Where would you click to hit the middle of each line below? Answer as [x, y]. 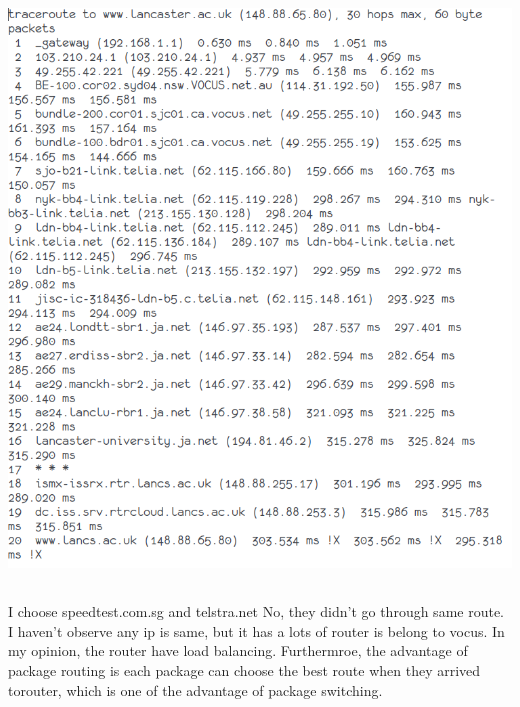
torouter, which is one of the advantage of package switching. [195, 689]
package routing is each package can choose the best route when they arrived [244, 669]
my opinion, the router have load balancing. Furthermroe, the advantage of [238, 650]
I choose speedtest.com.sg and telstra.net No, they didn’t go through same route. [256, 611]
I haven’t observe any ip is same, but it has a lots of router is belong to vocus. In [256, 630]
